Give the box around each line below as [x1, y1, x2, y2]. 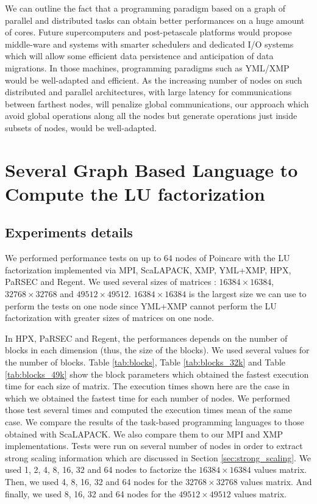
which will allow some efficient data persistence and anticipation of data [5, 49, 274, 62]
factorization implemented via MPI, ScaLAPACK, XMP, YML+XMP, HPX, [5, 263, 291, 276]
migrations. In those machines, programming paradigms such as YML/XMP [5, 61, 290, 74]
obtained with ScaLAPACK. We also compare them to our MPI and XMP [5, 427, 283, 440]
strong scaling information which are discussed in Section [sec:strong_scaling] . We [5, 451, 312, 464]
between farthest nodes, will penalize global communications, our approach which [5, 97, 309, 110]
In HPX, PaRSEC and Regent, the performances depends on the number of [5, 331, 288, 344]
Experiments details [5, 223, 133, 242]
